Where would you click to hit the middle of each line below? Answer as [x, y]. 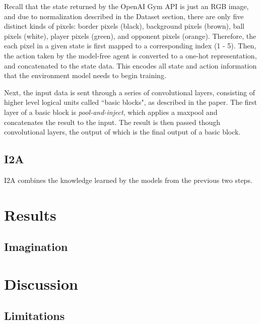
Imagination [36, 247]
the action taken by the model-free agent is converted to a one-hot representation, [130, 55]
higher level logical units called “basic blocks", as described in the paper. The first [131, 102]
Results [30, 214]
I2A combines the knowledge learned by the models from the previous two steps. [128, 180]
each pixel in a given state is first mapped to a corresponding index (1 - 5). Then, [130, 46]
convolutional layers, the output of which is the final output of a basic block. [122, 132]
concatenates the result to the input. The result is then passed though [112, 122]
